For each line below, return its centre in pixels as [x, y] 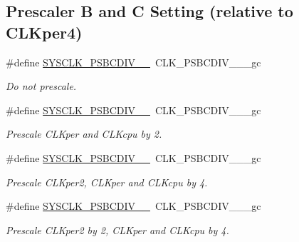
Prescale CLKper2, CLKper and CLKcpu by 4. [107, 182]
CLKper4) [44, 32]
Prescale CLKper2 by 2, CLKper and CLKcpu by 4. [117, 230]
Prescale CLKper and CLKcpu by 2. [84, 134]
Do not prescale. [41, 86]
